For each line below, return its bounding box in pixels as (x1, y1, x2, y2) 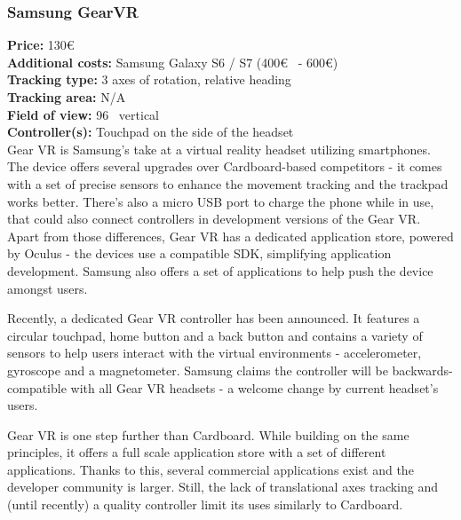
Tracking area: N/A (7, 88, 126, 106)
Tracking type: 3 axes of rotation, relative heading (7, 70, 291, 89)
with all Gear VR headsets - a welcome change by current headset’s (70, 378, 439, 397)
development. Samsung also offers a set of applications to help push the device (7, 261, 433, 280)
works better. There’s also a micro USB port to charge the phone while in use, (7, 192, 434, 210)
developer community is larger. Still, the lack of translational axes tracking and (7, 477, 439, 496)
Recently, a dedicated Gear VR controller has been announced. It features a (7, 309, 420, 327)
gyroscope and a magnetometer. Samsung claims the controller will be (7, 360, 388, 379)
